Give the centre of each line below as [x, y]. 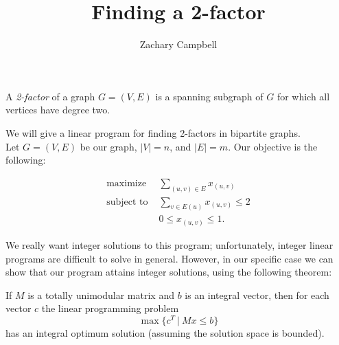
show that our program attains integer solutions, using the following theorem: [169, 272]
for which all [303, 96]
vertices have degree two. [58, 110]
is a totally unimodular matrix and [101, 294]
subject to [127, 202]
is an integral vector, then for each [257, 294]
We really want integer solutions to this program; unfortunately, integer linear [169, 245]
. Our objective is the [273, 146]
